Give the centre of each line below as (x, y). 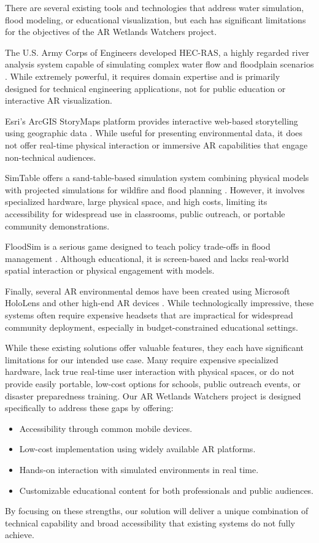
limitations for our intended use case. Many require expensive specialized (142, 359)
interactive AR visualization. (59, 100)
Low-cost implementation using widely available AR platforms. (137, 449)
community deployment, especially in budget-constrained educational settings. (152, 327)
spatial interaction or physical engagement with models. (110, 270)
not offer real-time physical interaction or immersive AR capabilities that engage (156, 144)
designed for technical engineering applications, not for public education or (145, 88)
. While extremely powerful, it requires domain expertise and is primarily (143, 76)
